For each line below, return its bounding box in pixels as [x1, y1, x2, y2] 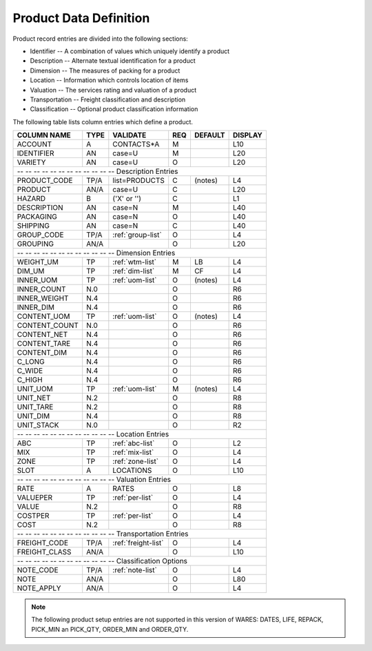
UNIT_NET [17, 393, 51, 403]
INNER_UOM [17, 275, 58, 285]
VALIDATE [112, 130, 147, 140]
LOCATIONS [112, 466, 152, 476]
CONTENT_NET [17, 330, 68, 340]
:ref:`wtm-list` [112, 258, 157, 267]
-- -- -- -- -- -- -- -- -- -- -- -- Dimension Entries [17, 249, 176, 258]
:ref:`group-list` [112, 230, 162, 240]
